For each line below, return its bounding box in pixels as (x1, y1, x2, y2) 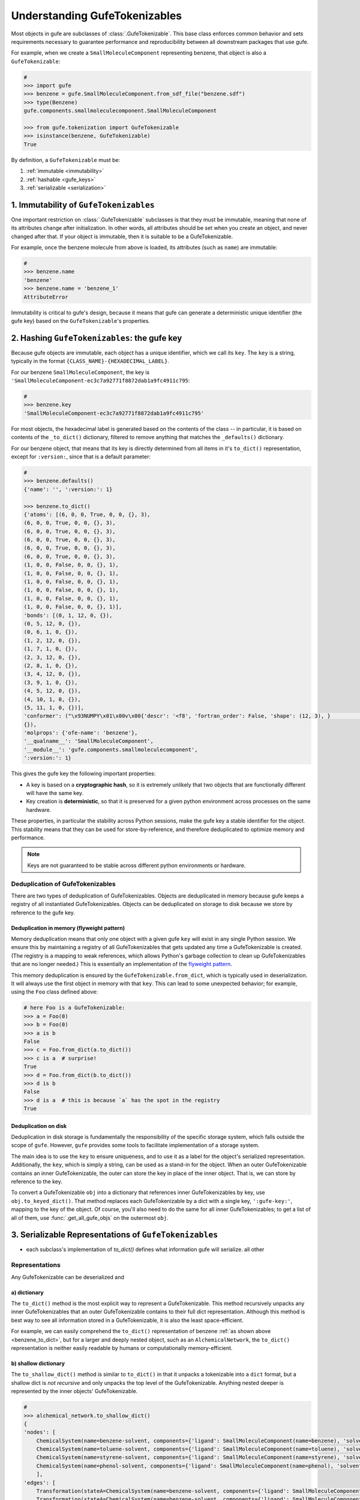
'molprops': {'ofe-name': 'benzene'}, (23, 730, 138, 736)
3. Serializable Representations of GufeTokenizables (11, 1230, 218, 1240)
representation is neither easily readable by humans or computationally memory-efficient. (11, 1344, 233, 1351)
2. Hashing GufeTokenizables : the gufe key (11, 333, 182, 343)
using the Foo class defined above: (11, 988, 98, 995)
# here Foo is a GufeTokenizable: (23, 1004, 125, 1011)
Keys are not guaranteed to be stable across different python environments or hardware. (27, 862, 246, 869)
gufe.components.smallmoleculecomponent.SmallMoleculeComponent (23, 107, 217, 114)
